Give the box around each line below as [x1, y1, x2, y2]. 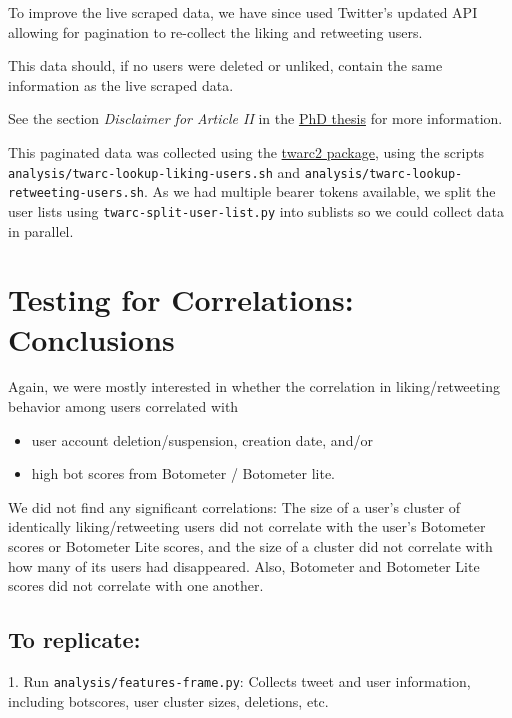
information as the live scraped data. [8, 74, 234, 95]
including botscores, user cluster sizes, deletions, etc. [8, 690, 329, 711]
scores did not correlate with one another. [8, 575, 264, 596]
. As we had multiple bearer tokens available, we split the [144, 181, 496, 202]
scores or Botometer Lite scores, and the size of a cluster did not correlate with [8, 536, 493, 556]
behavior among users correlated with [8, 396, 239, 417]
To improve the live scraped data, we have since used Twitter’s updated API [8, 2, 478, 22]
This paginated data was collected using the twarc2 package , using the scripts [8, 141, 485, 162]
